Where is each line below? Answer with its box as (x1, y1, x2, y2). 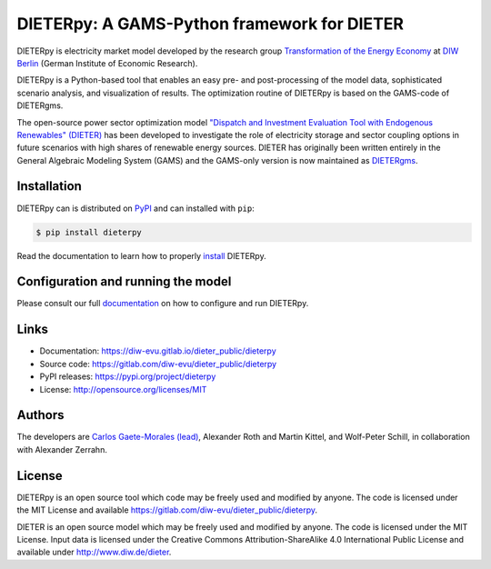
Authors (16, 407, 65, 423)
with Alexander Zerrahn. (16, 444, 108, 454)
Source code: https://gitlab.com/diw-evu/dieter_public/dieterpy (39, 358, 277, 369)
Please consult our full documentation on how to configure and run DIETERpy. (16, 298, 309, 309)
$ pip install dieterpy (35, 227, 143, 237)
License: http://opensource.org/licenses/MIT (39, 384, 207, 394)
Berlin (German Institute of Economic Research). (16, 57, 198, 68)
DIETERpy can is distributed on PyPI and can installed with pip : (16, 203, 255, 214)
